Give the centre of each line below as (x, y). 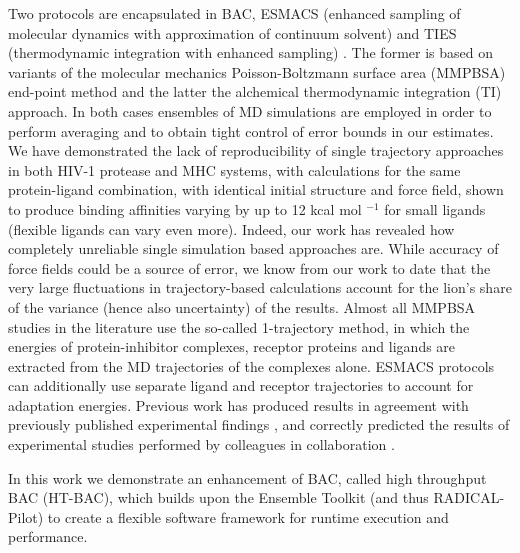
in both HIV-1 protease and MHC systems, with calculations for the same (234, 169)
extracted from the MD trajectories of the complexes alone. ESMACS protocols (251, 365)
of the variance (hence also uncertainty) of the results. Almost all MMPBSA (242, 306)
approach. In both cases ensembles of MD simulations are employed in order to (250, 110)
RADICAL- (469, 497)
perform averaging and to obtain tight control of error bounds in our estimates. (251, 130)
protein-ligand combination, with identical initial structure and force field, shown (256, 189)
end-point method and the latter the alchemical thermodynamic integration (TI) (255, 91)
